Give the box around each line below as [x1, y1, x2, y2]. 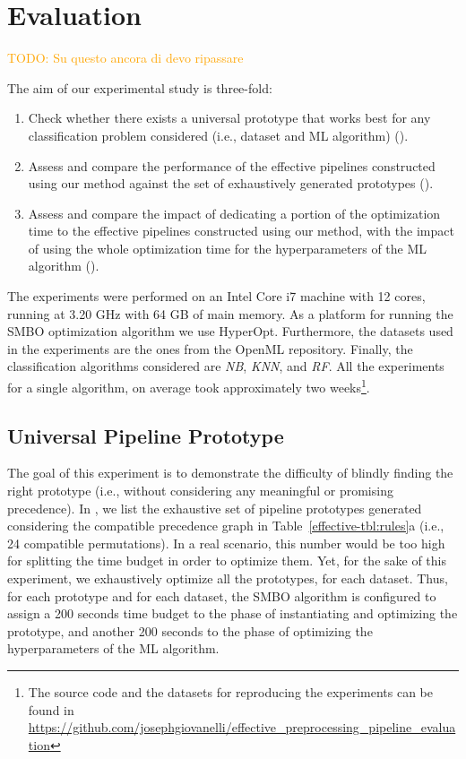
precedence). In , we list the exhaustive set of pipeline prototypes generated [7, 498, 422, 517]
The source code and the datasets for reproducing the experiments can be [28, 683, 434, 702]
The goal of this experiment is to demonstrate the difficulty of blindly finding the [7, 463, 453, 482]
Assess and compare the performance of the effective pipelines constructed [28, 156, 436, 175]
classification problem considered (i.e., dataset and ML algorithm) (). [28, 125, 409, 144]
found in [28, 700, 74, 719]
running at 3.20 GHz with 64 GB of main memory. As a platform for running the [7, 304, 453, 323]
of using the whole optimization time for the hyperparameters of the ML [28, 238, 427, 257]
